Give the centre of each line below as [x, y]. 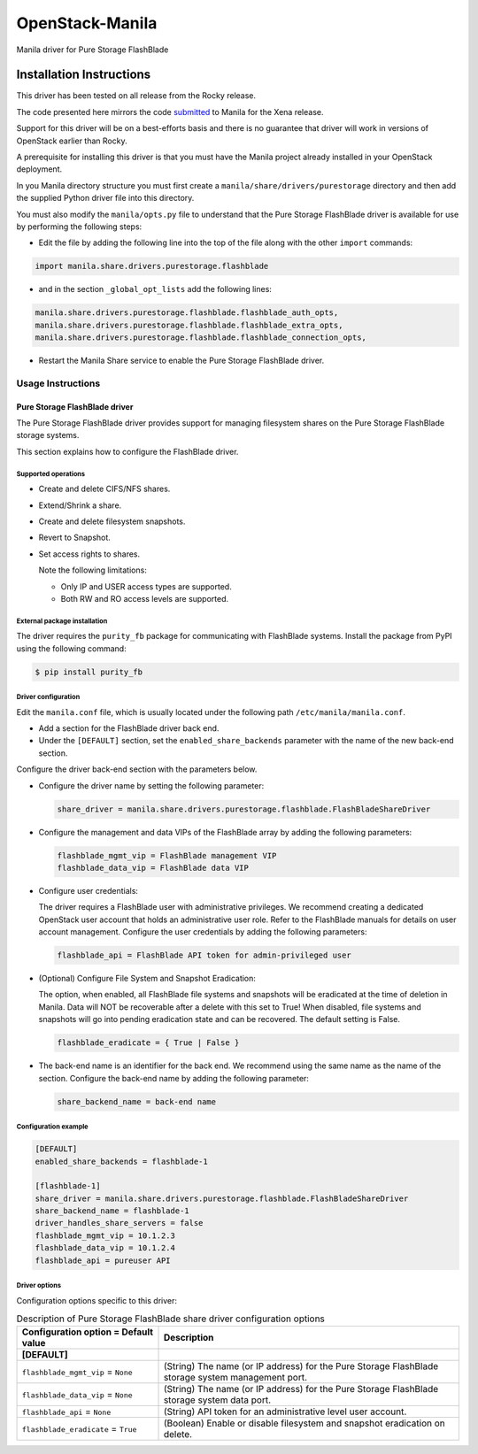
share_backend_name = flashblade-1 [112, 1211]
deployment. [39, 169]
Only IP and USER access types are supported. [146, 586]
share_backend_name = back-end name [137, 1101]
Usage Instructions [58, 383]
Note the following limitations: [93, 570]
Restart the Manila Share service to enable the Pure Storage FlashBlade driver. [181, 361]
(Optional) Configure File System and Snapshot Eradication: [147, 979]
